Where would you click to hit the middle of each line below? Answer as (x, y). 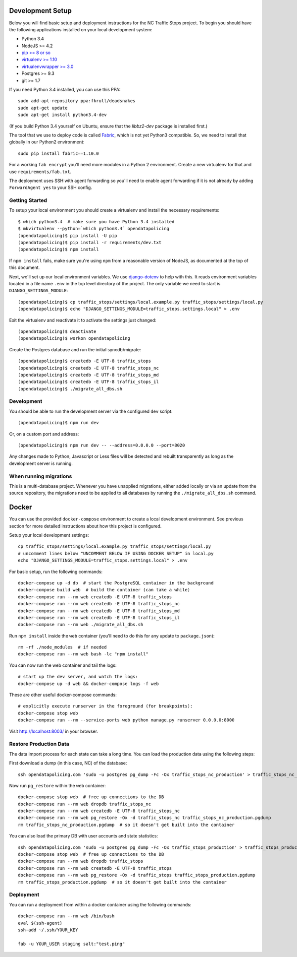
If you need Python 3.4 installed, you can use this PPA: (65, 90)
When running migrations (41, 476)
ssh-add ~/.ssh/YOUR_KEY (48, 930)
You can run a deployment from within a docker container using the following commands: (100, 904)
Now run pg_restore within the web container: (57, 785)
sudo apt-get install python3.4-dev (62, 115)
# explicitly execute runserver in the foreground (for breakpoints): (105, 706)
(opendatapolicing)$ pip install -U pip (68, 235)
